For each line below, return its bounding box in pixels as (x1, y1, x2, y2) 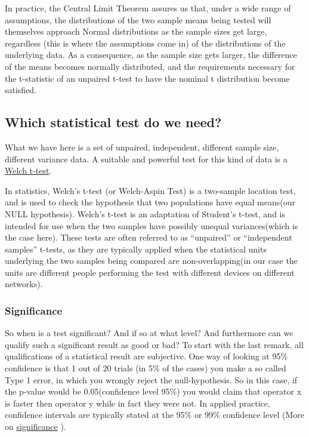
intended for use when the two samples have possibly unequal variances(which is (5, 219, 298, 232)
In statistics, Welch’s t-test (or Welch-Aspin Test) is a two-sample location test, (5, 184, 296, 196)
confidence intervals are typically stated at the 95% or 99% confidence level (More (5, 408, 304, 421)
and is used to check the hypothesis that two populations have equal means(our (5, 196, 295, 208)
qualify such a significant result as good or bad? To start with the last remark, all (5, 338, 304, 350)
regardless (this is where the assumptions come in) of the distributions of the (5, 36, 286, 49)
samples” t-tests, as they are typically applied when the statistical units (5, 242, 267, 255)
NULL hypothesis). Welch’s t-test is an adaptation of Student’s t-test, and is (5, 207, 286, 220)
